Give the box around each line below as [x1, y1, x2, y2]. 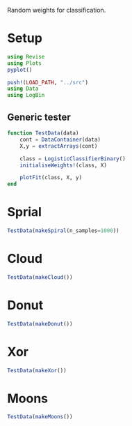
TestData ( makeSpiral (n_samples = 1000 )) [7, 227, 119, 234]
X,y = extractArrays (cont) [19, 142, 98, 149]
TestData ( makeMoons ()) [7, 413, 73, 420]
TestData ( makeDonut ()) [7, 320, 73, 327]
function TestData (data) [7, 130, 79, 137]
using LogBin [7, 92, 45, 99]
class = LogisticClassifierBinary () [19, 155, 126, 162]
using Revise [7, 53, 45, 60]
